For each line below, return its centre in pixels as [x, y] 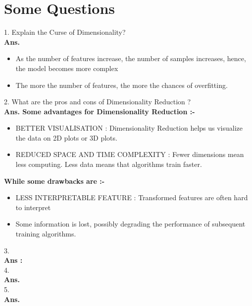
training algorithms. [46, 234]
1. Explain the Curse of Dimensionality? [65, 32]
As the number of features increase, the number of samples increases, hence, [131, 58]
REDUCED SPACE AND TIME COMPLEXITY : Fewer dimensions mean [130, 154]
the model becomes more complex [67, 68]
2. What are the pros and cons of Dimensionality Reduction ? [98, 102]
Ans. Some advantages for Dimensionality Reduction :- [100, 111]
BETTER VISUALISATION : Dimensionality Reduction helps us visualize [129, 128]
